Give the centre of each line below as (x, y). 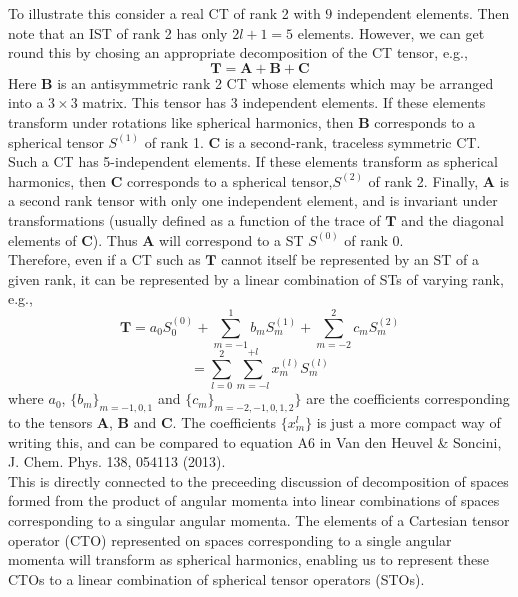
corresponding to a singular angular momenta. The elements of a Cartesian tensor (259, 519)
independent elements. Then (423, 13)
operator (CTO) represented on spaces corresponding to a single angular (230, 539)
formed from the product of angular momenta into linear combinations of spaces (254, 500)
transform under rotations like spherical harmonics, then (181, 121)
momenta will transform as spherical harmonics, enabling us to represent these (249, 559)
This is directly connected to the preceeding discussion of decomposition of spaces (258, 480)
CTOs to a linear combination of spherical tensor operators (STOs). (216, 578)
